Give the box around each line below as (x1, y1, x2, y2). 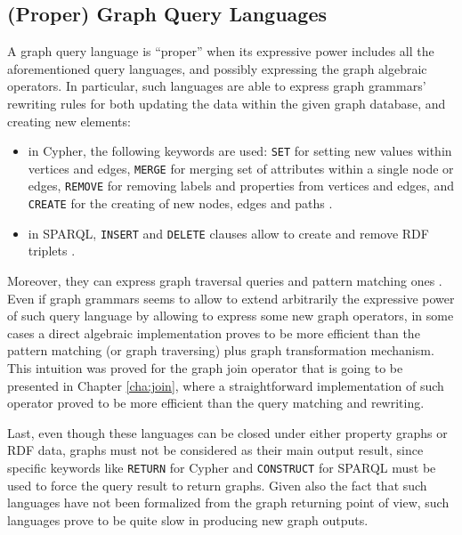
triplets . (28, 241, 76, 260)
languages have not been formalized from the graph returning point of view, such (7, 493, 450, 512)
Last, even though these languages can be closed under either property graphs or (7, 423, 448, 442)
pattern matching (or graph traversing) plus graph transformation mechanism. (7, 341, 434, 360)
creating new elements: (7, 111, 131, 130)
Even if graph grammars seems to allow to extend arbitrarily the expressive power (7, 288, 455, 307)
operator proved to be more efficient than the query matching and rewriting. (7, 393, 425, 412)
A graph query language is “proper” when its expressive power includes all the (7, 42, 434, 61)
